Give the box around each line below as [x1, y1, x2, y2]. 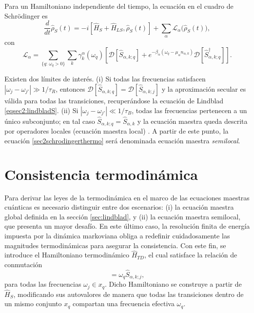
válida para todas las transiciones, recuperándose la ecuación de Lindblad [4, 95, 224, 105]
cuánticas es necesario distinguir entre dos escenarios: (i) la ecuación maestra [4, 202, 234, 212]
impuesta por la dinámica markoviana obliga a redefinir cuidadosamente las [4, 230, 230, 240]
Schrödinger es [4, 10, 48, 20]
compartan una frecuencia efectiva [73, 298, 175, 309]
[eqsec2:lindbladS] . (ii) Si [4, 105, 78, 115]
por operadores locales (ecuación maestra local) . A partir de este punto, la [4, 126, 229, 136]
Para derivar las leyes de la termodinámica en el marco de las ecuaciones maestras [4, 192, 250, 202]
